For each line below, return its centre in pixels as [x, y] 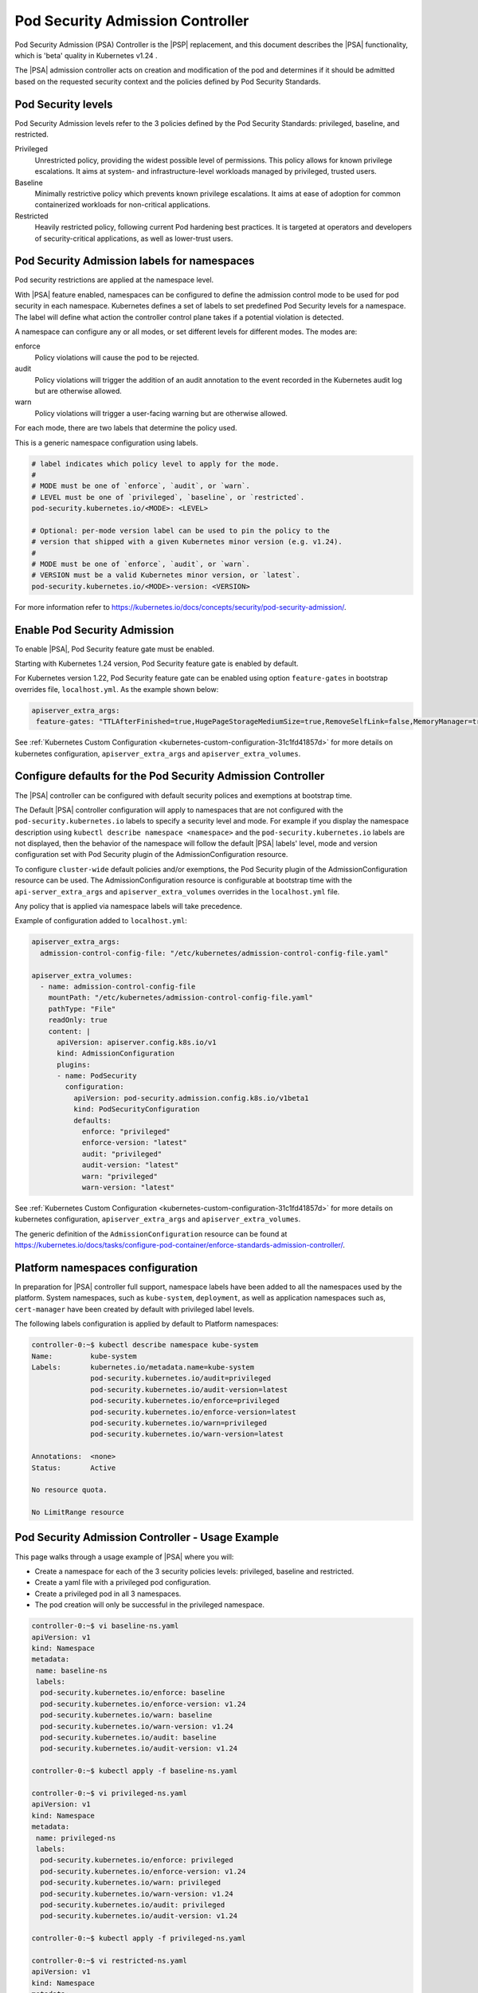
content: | [69, 1031]
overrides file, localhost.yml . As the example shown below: [117, 689]
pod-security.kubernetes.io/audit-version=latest [189, 1390]
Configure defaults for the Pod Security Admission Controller [170, 776]
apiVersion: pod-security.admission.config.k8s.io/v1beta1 [191, 1098]
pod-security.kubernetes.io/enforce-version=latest [193, 1412]
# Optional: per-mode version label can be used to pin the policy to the [181, 531]
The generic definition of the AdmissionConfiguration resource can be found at [151, 1234]
